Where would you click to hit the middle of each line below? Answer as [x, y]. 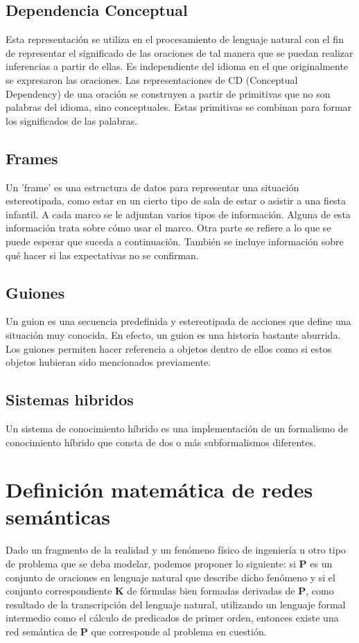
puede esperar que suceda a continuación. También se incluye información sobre [175, 241]
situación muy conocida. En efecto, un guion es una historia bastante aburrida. [173, 334]
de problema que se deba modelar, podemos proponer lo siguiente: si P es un [169, 563]
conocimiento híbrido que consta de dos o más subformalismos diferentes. [161, 442]
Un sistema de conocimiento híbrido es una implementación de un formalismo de [177, 428]
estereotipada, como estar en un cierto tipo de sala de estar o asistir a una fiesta [176, 201]
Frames [32, 158]
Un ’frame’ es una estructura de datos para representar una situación [152, 187]
